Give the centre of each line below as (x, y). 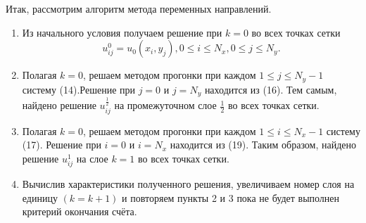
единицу (40, 197)
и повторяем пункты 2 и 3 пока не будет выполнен (231, 197)
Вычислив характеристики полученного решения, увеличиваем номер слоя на (188, 183)
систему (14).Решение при (79, 89)
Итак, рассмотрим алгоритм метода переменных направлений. (139, 8)
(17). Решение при (62, 145)
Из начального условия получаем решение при (122, 32)
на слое (92, 158)
